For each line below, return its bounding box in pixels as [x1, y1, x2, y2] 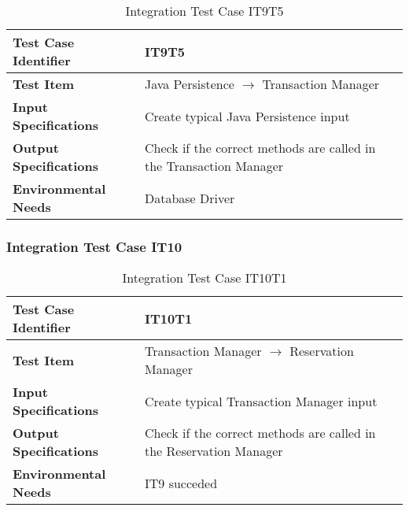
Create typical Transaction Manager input [145, 391, 378, 410]
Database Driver [144, 188, 235, 207]
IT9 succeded [145, 473, 218, 492]
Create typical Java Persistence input [144, 106, 350, 125]
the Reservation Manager [145, 442, 283, 461]
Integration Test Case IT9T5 [125, 2, 284, 20]
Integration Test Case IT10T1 [122, 268, 287, 287]
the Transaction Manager [144, 157, 284, 175]
